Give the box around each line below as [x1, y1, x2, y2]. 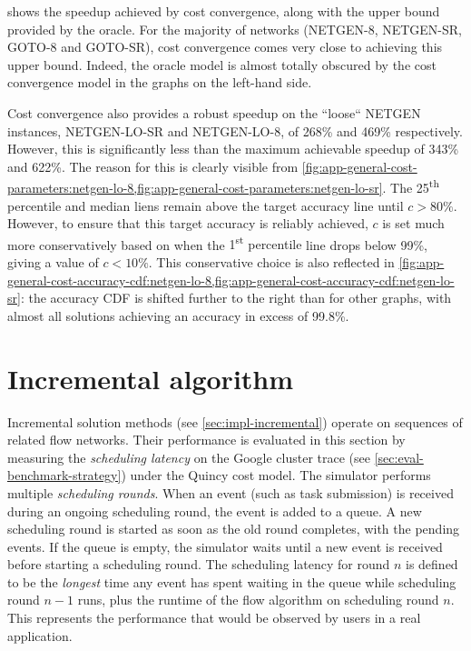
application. [7, 626, 73, 645]
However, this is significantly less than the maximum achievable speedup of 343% [7, 139, 459, 158]
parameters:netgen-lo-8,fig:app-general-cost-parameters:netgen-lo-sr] [7, 178, 383, 196]
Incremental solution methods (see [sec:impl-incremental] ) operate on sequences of [7, 412, 463, 431]
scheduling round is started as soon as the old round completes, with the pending [7, 519, 460, 538]
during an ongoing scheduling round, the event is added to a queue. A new [7, 501, 422, 520]
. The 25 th [382, 175, 439, 196]
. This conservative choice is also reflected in [148, 253, 395, 272]
